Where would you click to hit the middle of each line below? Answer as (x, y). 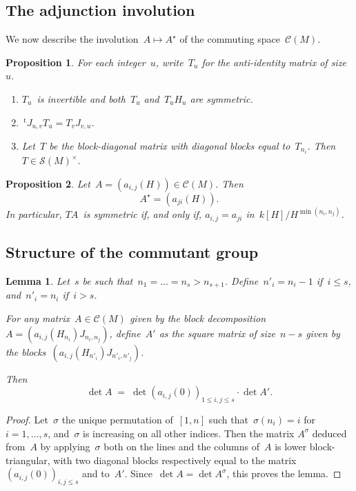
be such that (108, 280)
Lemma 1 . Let (38, 280)
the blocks (26, 351)
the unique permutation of (117, 419)
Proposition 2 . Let (48, 183)
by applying (65, 447)
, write (169, 62)
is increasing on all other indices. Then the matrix (189, 433)
